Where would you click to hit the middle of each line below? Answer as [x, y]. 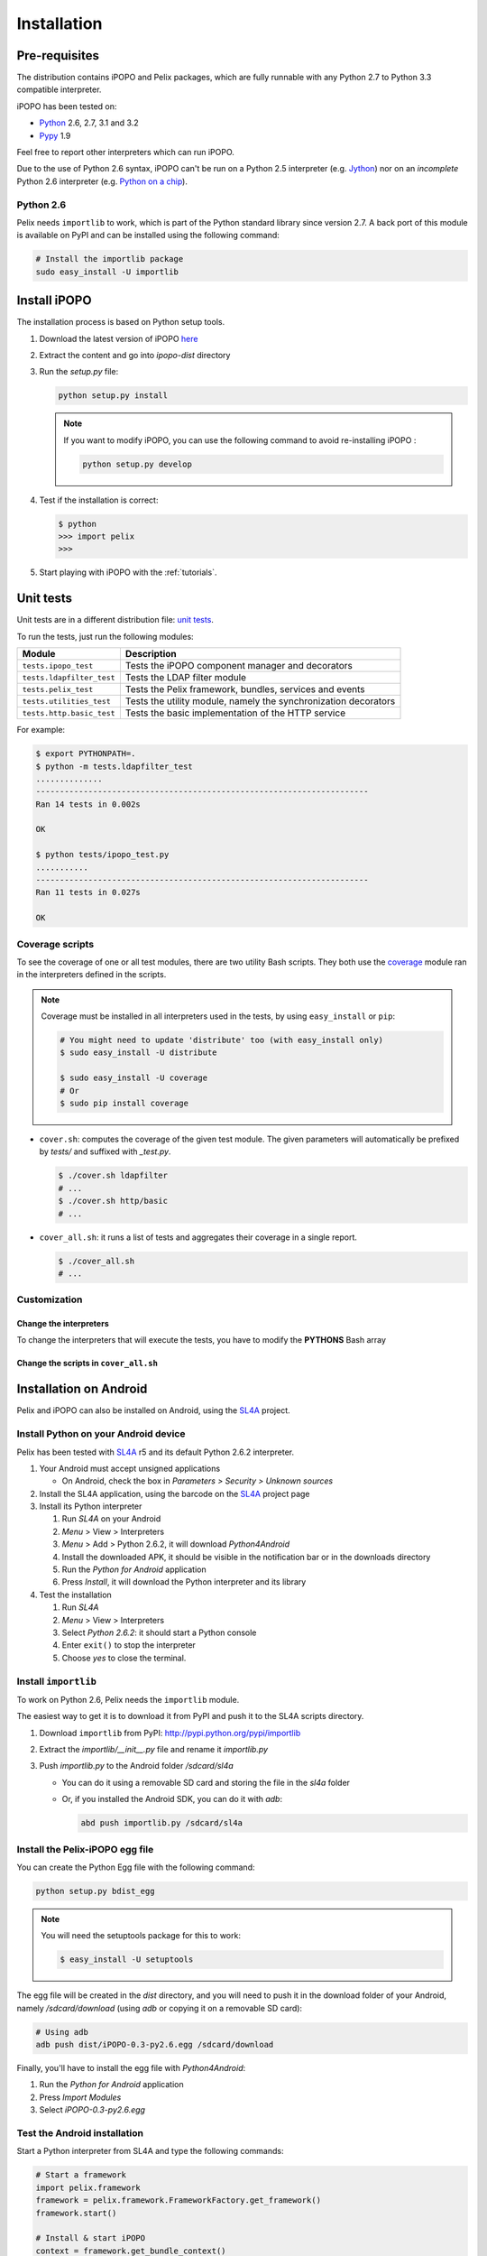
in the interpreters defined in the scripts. [92, 975]
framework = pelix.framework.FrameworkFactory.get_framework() [179, 2201]
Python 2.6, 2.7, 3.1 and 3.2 [89, 123]
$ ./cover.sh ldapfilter [113, 1176]
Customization [50, 1299]
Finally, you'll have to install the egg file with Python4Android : [131, 2068]
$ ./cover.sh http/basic [113, 1201]
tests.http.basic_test [69, 713]
